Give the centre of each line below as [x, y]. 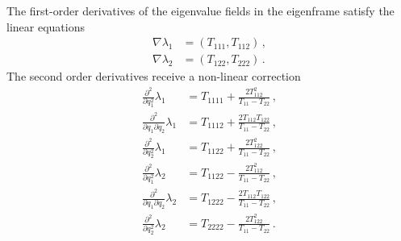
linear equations [46, 26]
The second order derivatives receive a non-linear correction [154, 76]
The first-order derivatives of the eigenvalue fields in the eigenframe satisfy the [200, 10]
